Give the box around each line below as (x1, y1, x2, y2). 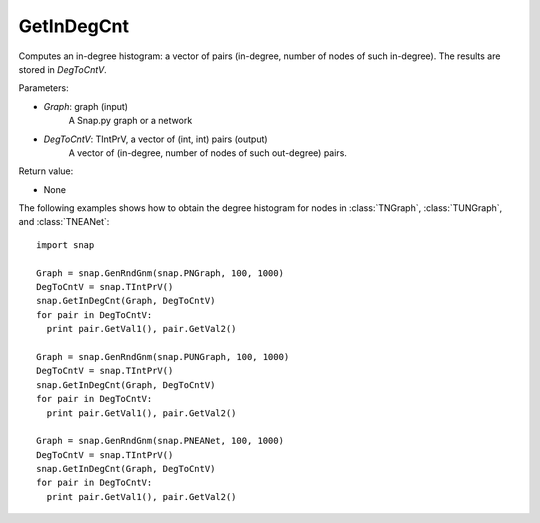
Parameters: (18, 82, 69, 94)
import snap (36, 239, 95, 250)
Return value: (18, 165, 74, 177)
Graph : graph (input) (43, 100, 129, 112)
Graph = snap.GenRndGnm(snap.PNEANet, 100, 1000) (36, 435, 285, 447)
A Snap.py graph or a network (68, 115, 193, 127)
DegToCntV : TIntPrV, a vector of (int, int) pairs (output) (43, 133, 269, 145)
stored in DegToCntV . (18, 63, 107, 75)
